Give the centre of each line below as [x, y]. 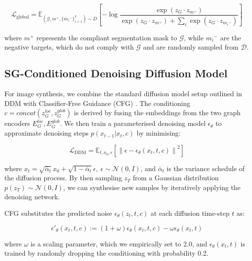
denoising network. [32, 197]
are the [231, 37]
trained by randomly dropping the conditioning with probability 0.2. [107, 253]
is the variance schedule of [206, 168]
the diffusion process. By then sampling [63, 178]
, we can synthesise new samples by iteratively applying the [152, 187]
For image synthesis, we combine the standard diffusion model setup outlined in [123, 94]
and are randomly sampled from [191, 47]
